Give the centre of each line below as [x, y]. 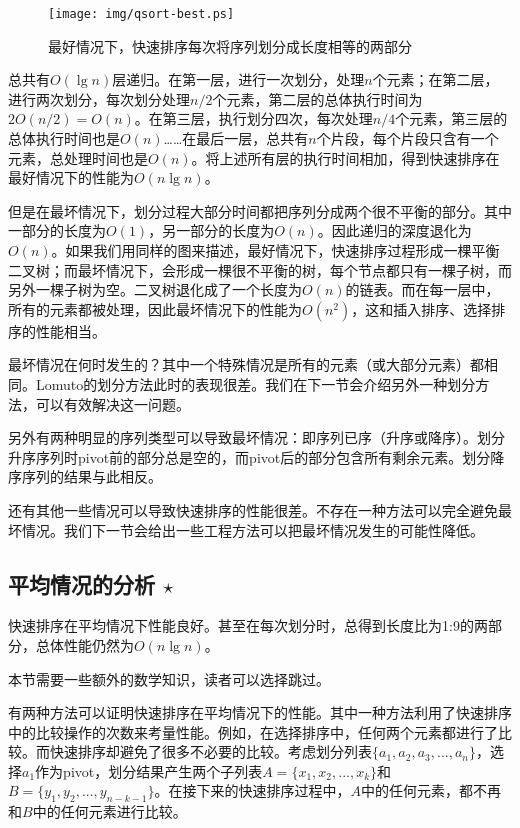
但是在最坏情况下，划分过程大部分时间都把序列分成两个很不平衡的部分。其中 [260, 210]
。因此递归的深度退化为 [394, 230]
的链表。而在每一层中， [422, 289]
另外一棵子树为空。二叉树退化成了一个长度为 [155, 289]
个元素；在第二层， [435, 79]
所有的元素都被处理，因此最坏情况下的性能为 [155, 308]
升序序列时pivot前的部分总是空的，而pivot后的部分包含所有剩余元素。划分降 [256, 456]
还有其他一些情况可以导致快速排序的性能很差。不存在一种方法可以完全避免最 [260, 509]
